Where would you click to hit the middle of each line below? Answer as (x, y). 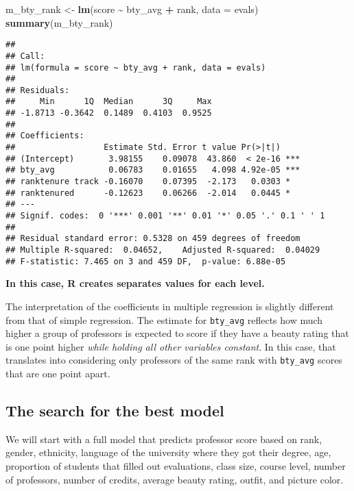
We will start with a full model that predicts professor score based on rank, (164, 439)
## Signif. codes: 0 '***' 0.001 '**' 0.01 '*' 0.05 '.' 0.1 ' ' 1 (165, 216)
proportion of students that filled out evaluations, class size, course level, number (176, 465)
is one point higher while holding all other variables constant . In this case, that (171, 346)
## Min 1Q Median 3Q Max (109, 102)
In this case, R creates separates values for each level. (135, 283)
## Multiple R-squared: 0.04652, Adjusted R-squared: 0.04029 (163, 250)
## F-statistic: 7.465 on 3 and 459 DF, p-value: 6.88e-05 (146, 261)
